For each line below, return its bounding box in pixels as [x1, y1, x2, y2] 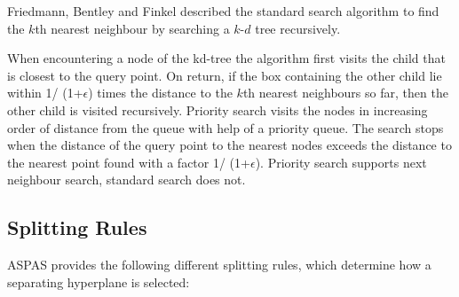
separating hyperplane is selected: [7, 272, 190, 291]
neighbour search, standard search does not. [7, 170, 246, 189]
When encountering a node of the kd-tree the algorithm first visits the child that [7, 49, 446, 67]
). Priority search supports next [255, 152, 427, 171]
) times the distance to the [88, 83, 233, 102]
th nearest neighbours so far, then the [242, 83, 448, 102]
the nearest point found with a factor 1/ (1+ [7, 152, 250, 171]
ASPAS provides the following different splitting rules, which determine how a [7, 255, 431, 274]
